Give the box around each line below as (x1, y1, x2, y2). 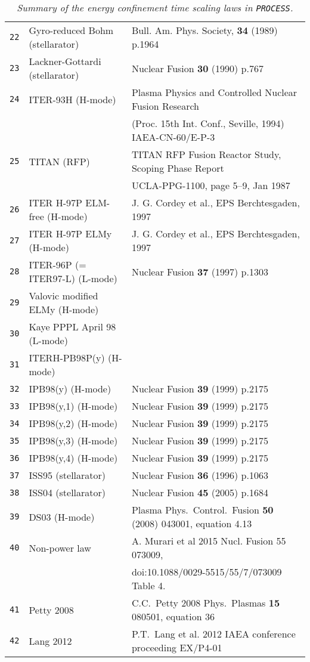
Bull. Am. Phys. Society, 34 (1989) (131, 23, 278, 37)
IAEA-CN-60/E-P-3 (131, 130, 215, 144)
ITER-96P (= (29, 258, 86, 271)
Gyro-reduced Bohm (29, 23, 114, 37)
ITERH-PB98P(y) (29, 351, 105, 364)
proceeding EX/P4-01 (131, 641, 222, 654)
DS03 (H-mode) (29, 509, 95, 524)
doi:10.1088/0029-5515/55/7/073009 (131, 565, 282, 579)
